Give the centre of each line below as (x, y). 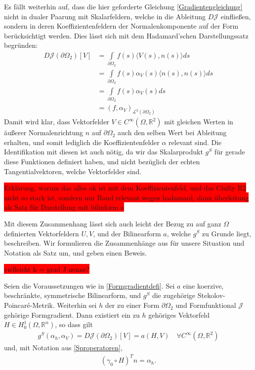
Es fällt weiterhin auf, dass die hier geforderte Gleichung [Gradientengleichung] (123, 6)
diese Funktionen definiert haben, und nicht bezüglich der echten (102, 161)
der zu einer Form (132, 305)
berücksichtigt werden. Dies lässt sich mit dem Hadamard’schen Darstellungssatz (126, 35)
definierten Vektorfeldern (42, 233)
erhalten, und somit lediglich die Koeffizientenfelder (82, 142)
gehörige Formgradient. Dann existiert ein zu (72, 314)
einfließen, (236, 16)
